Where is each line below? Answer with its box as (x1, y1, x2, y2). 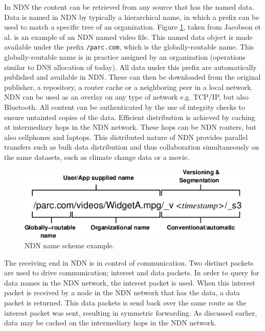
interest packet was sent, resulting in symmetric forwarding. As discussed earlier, (4, 307, 257, 318)
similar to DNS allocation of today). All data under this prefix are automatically (4, 61, 257, 72)
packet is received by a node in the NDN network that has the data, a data (4, 287, 240, 298)
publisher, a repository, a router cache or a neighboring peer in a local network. (4, 81, 253, 92)
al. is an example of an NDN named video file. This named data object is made (4, 31, 253, 42)
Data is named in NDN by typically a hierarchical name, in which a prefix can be (4, 11, 259, 22)
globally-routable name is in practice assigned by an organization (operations (4, 52, 246, 62)
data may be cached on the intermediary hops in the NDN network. (4, 317, 216, 328)
